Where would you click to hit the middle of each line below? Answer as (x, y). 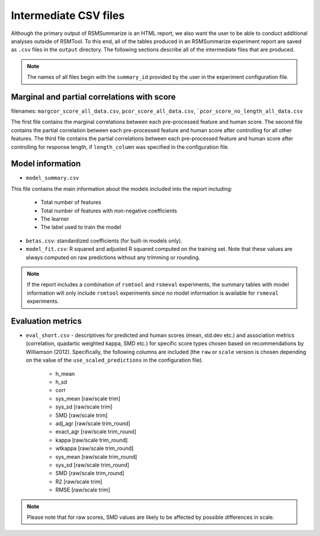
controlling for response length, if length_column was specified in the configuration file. (120, 147)
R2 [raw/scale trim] (79, 481)
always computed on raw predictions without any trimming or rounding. (113, 257)
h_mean (65, 374)
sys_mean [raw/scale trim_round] (96, 457)
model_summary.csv (52, 178)
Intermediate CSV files (68, 15)
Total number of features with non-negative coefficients (109, 210)
